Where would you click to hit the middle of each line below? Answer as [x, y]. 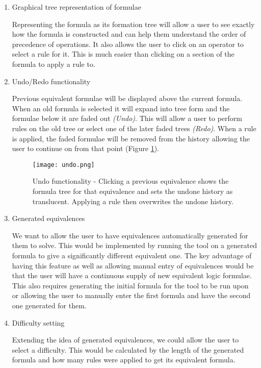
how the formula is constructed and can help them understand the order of [129, 34]
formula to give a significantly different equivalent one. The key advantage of [132, 255]
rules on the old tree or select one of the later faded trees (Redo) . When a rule [134, 128]
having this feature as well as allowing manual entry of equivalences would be [133, 265]
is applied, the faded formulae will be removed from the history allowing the [131, 138]
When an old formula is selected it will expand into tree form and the [121, 108]
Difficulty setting [38, 322]
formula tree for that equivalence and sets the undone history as [133, 191]
